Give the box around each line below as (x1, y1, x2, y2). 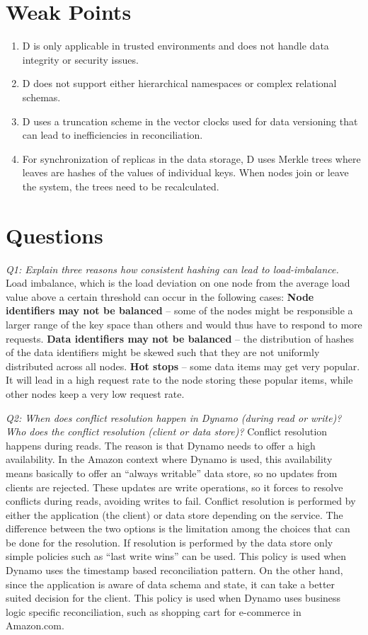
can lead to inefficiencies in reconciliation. (22, 127, 203, 142)
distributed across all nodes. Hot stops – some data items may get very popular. (6, 358, 360, 373)
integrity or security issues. (22, 52, 139, 67)
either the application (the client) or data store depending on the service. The (6, 507, 343, 522)
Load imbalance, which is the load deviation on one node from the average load (6, 275, 350, 290)
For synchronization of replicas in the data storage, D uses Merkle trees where (22, 151, 361, 166)
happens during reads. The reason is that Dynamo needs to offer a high (6, 437, 316, 452)
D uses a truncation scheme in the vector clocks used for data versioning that (22, 113, 358, 128)
